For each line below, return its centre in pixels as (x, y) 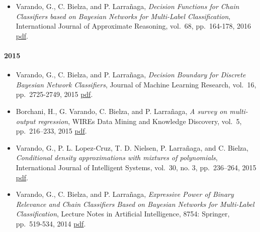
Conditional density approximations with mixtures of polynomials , (117, 157)
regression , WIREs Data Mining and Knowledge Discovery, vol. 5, (140, 121)
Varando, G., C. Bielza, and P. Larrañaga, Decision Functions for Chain (127, 6)
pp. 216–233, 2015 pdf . (51, 131)
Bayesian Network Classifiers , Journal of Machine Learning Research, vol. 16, (136, 84)
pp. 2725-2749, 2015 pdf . (54, 94)
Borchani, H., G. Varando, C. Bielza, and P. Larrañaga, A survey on (121, 111)
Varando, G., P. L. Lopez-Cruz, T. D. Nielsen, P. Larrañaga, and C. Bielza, (132, 147)
